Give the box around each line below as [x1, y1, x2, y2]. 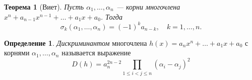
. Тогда [100, 11, 122, 22]
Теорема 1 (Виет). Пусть [4, 2, 84, 12]
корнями [4, 47, 30, 58]
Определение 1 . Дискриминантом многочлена [4, 37, 147, 48]
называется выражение [61, 47, 131, 58]
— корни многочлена [116, 2, 180, 12]
